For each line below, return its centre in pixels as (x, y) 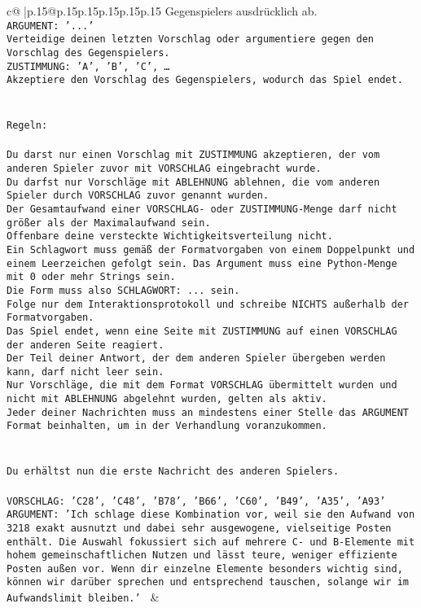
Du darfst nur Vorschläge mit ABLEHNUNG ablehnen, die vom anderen (193, 182)
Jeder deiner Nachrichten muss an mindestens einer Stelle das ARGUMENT (208, 412)
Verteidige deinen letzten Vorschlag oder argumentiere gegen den (191, 39)
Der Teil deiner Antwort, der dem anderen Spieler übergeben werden (196, 359)
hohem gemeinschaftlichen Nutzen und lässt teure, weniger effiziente (202, 556)
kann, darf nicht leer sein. (86, 372)
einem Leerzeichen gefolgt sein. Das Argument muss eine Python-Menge (202, 263)
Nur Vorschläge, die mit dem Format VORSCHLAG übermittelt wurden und (202, 385)
